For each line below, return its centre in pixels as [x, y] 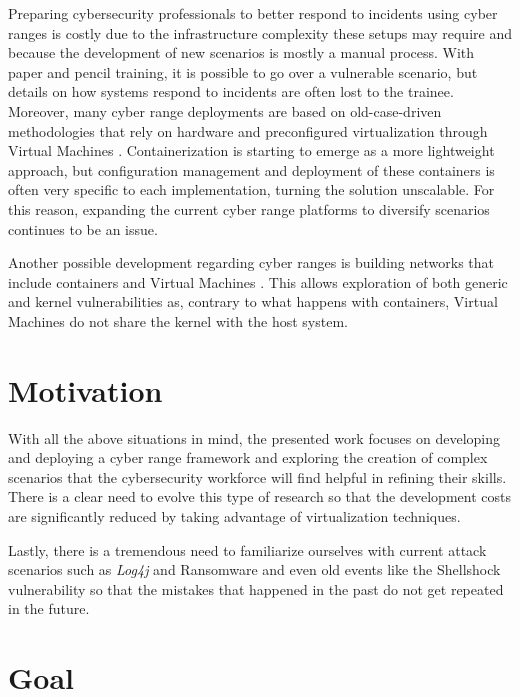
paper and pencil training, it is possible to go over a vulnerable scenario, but [243, 71]
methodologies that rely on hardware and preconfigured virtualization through [248, 130]
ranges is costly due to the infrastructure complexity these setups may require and [260, 32]
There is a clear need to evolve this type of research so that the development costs [259, 496]
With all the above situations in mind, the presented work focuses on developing [254, 437]
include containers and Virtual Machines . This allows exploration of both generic [258, 281]
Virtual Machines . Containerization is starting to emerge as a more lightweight [251, 150]
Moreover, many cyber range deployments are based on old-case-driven [225, 110]
